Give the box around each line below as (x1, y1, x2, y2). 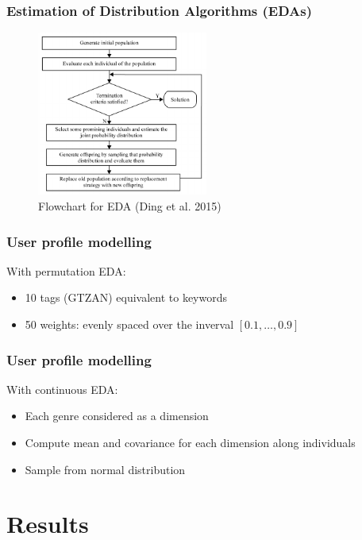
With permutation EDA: (6, 262, 126, 279)
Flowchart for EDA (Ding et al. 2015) (38, 197, 221, 214)
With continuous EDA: (6, 380, 118, 397)
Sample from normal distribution (25, 461, 186, 477)
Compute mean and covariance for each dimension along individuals (25, 434, 356, 450)
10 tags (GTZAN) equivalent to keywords (25, 289, 228, 306)
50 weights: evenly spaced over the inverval (25, 315, 234, 332)
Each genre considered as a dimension (25, 407, 209, 424)
